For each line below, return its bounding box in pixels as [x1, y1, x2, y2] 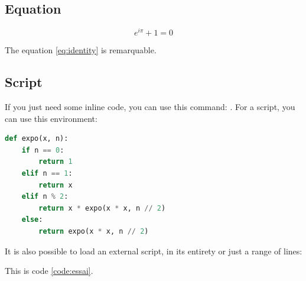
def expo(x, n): [5, 134, 69, 143]
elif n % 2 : [21, 192, 69, 201]
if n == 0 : [21, 146, 64, 154]
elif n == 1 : [21, 169, 73, 178]
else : [21, 215, 43, 224]
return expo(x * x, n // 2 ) [38, 227, 149, 236]
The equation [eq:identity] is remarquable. [5, 44, 157, 56]
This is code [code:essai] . [5, 264, 93, 277]
